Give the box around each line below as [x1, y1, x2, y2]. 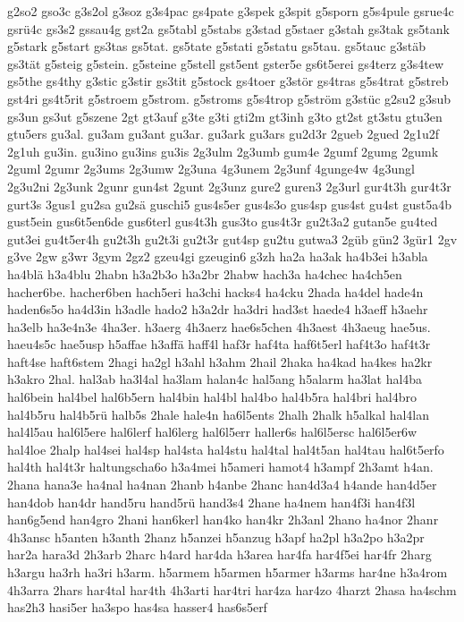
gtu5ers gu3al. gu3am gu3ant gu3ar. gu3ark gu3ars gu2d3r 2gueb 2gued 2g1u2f [7, 124, 440, 143]
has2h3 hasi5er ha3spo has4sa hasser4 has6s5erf [7, 598, 267, 617]
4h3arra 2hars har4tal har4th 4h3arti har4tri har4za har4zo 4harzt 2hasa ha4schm [7, 580, 457, 599]
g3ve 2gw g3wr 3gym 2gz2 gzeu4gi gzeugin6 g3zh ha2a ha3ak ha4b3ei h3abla [7, 247, 428, 266]
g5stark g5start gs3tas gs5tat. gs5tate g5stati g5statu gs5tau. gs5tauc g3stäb [7, 37, 426, 55]
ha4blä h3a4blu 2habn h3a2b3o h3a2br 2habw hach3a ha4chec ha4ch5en [7, 264, 402, 283]
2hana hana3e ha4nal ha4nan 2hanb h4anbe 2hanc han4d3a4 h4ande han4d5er [7, 475, 437, 494]
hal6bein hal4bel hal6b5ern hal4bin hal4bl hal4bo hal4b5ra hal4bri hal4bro [7, 388, 418, 406]
